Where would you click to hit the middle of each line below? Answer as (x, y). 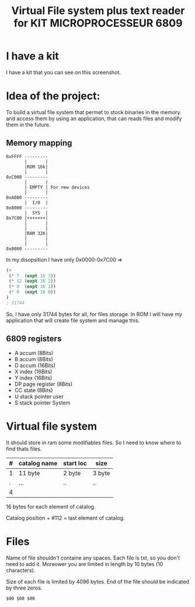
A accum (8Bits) (34, 353)
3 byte (101, 473)
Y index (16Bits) (33, 378)
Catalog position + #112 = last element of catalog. (65, 518)
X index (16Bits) (33, 371)
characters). (21, 570)
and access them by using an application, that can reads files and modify (94, 118)
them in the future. (28, 125)
